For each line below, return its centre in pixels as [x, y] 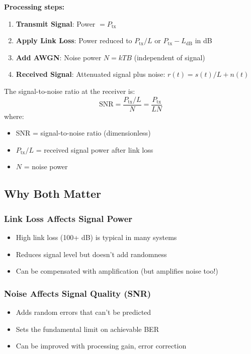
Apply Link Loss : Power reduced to [74, 40]
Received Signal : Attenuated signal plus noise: [91, 74]
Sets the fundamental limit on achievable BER [87, 329]
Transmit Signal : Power [56, 23]
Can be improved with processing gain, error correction [101, 346]
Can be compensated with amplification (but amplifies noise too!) [117, 271]
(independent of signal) [170, 57]
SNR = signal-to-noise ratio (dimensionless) [83, 133]
